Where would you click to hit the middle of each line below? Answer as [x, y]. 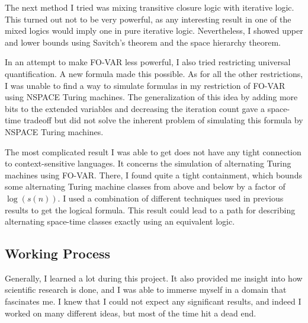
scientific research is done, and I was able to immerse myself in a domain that [146, 290]
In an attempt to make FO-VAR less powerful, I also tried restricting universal [148, 62]
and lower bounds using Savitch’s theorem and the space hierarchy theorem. [143, 42]
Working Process [58, 253]
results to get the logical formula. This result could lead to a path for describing [150, 210]
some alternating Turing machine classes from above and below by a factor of [145, 186]
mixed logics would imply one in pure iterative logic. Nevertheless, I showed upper [154, 31]
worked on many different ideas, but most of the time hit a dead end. [131, 313]
